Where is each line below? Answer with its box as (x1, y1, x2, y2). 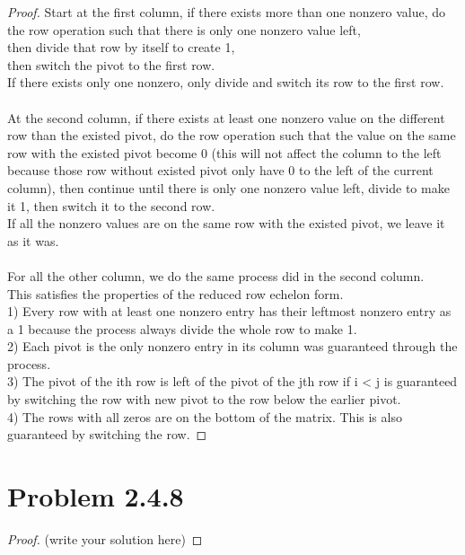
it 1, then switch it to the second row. (7, 196, 215, 215)
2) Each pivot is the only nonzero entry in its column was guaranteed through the (7, 337, 458, 356)
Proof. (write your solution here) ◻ (7, 529, 203, 548)
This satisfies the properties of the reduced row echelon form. (7, 284, 344, 303)
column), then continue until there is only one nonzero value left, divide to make (7, 178, 450, 197)
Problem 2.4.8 (7, 478, 184, 515)
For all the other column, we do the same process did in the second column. (7, 266, 425, 285)
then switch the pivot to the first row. (7, 55, 215, 74)
